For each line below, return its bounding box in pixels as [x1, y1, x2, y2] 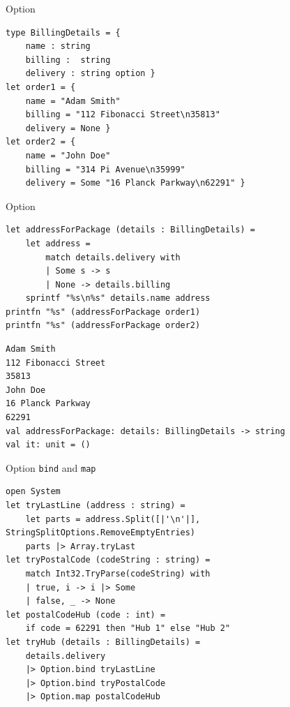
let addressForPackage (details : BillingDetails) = [6, 225, 255, 235]
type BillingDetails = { [6, 27, 121, 38]
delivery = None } [25, 123, 111, 133]
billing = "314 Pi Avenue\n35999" [25, 164, 185, 174]
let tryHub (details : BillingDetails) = [6, 637, 201, 647]
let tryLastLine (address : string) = [6, 500, 185, 511]
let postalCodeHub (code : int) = [6, 609, 166, 620]
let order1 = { [6, 82, 76, 92]
